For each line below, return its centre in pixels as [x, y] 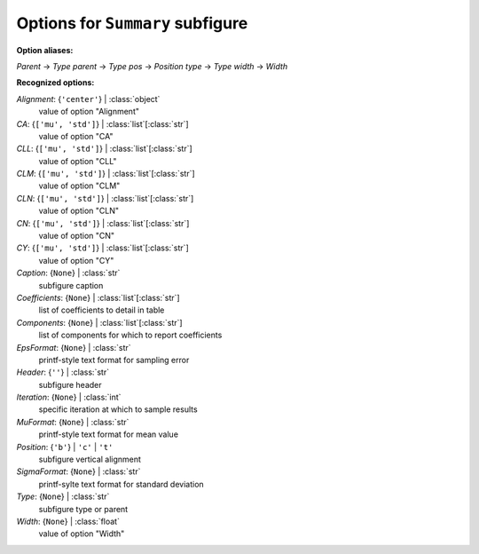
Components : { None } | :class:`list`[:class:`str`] [99, 322]
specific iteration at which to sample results [118, 409]
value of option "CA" [76, 136]
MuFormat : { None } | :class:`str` [73, 422]
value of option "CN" [77, 236]
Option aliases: [45, 50]
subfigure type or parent [83, 509]
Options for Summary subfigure [132, 23]
